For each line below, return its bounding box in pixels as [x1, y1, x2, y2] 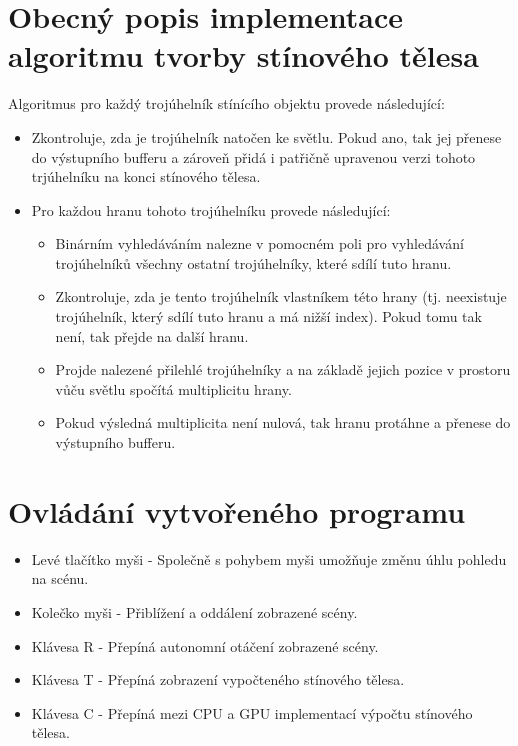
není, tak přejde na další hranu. [55, 325, 249, 346]
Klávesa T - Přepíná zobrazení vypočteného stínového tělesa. [31, 669, 405, 690]
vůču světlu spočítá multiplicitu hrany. [55, 378, 292, 399]
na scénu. [31, 568, 89, 589]
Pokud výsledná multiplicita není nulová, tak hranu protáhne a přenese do [55, 412, 511, 433]
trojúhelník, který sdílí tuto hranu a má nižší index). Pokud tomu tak [55, 306, 482, 327]
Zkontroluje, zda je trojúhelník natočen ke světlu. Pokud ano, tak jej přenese [31, 126, 502, 147]
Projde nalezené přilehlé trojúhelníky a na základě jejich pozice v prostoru [55, 359, 511, 380]
